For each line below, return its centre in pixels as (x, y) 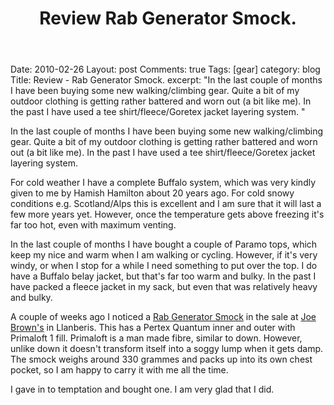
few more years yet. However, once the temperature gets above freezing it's (167, 214)
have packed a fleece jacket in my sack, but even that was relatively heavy (164, 287)
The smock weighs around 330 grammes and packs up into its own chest (161, 359)
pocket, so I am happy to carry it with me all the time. (119, 370)
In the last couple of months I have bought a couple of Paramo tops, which (164, 244)
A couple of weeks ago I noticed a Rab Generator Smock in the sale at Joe (163, 317)
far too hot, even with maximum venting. (93, 225)
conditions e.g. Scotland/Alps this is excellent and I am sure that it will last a (166, 204)
